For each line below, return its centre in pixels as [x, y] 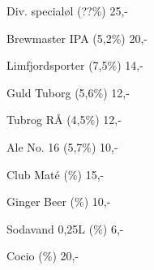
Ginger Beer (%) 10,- [59, 201]
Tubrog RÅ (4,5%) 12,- [64, 120]
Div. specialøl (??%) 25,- [67, 11]
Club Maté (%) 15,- [56, 174]
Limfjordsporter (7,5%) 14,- [75, 65]
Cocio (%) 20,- [43, 256]
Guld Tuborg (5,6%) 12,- [68, 92]
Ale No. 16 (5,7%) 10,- [62, 146]
